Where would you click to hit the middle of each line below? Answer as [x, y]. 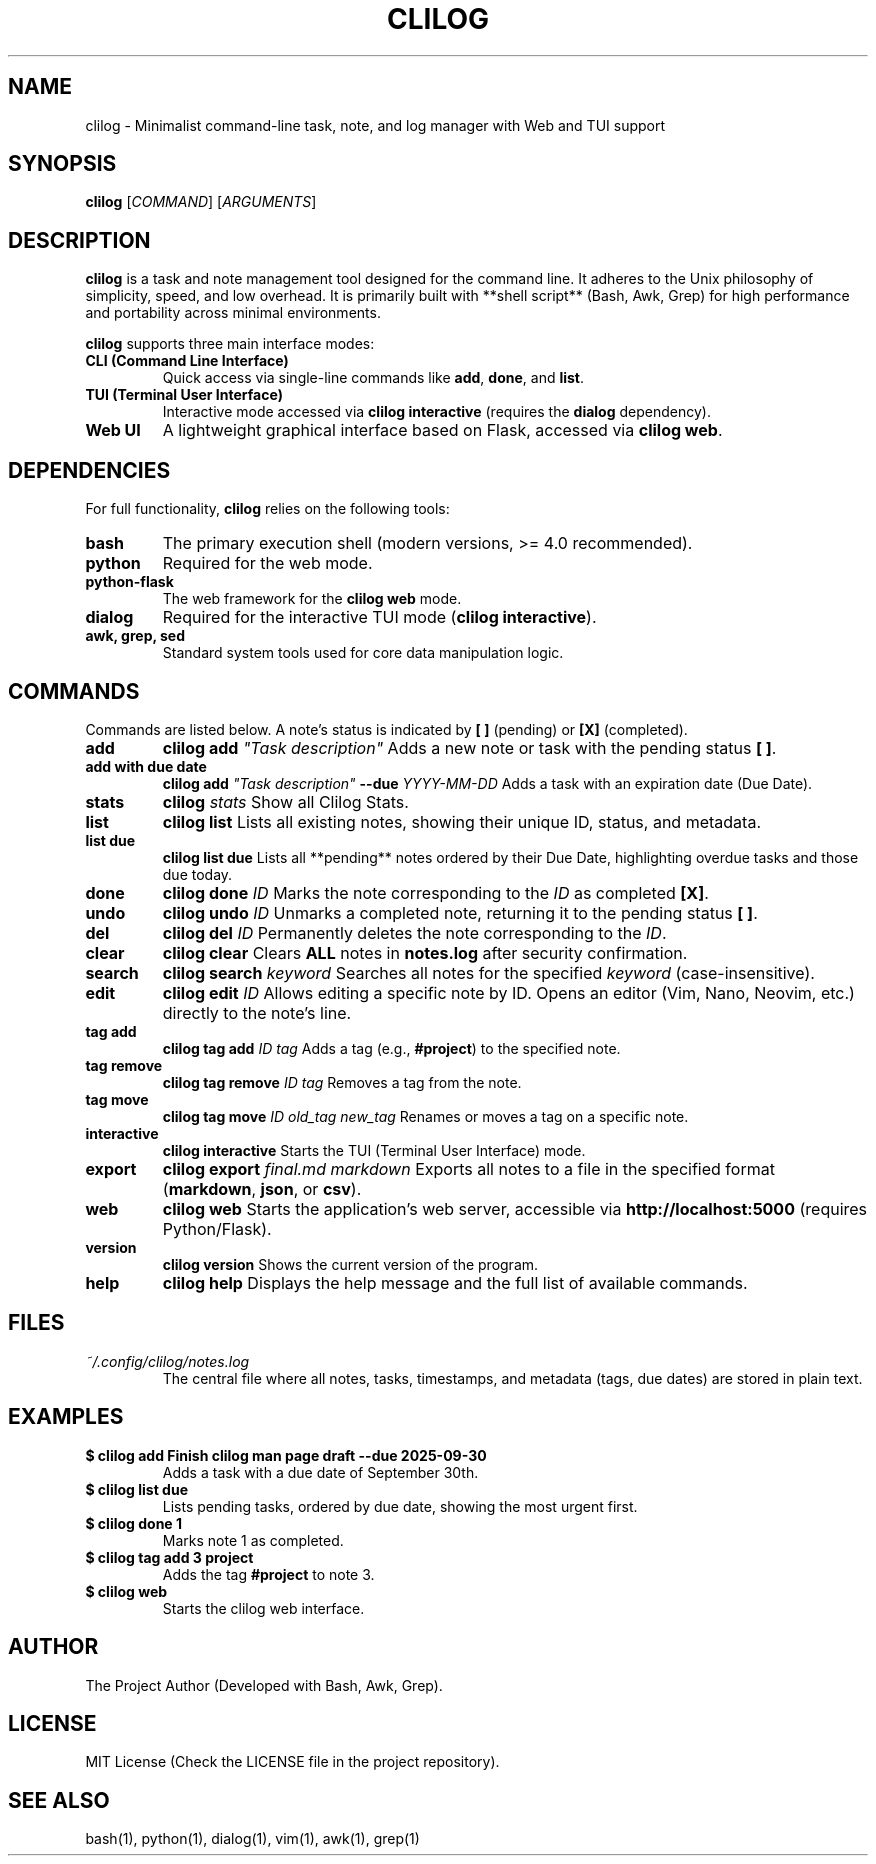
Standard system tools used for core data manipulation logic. [363, 653]
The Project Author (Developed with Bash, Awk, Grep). [264, 1685]
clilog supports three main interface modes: [230, 344]
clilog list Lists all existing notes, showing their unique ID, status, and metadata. [461, 821]
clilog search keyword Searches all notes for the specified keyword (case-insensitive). [488, 972]
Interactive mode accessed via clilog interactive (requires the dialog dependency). [436, 412]
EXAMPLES [66, 1417]
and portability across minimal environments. [233, 313]
